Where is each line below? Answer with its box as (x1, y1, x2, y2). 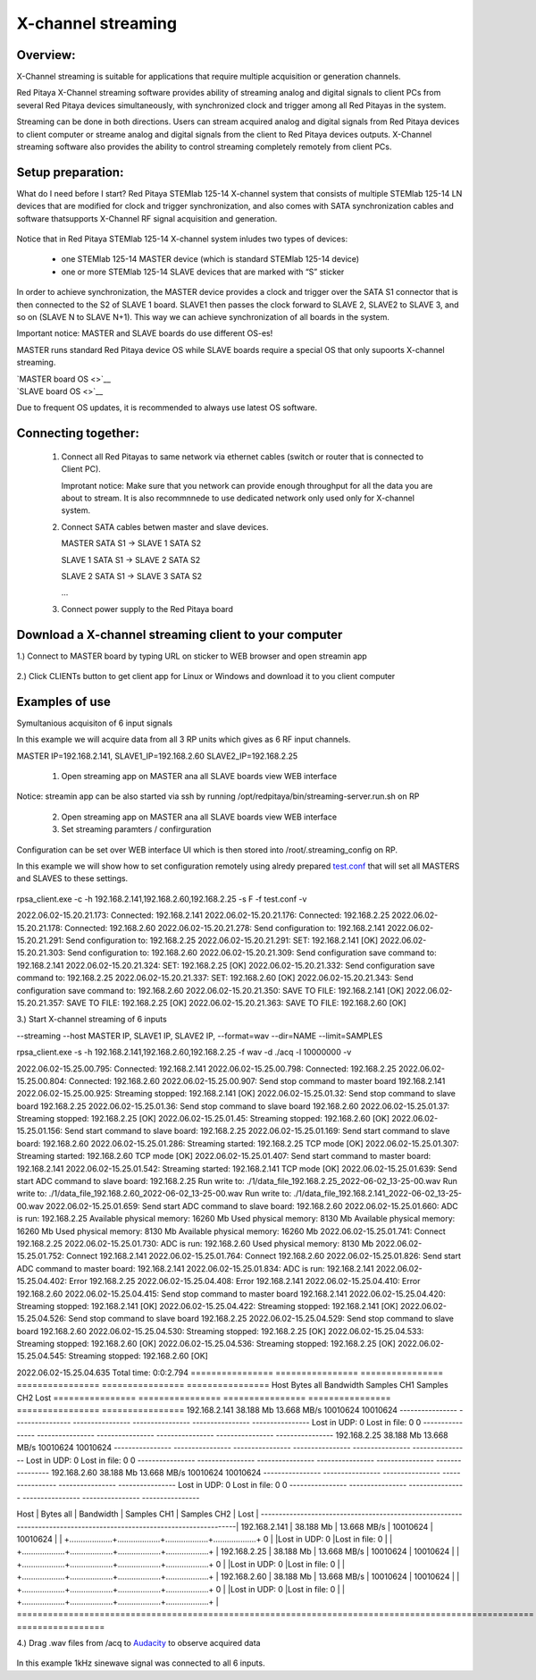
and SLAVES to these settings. (16, 873, 129, 884)
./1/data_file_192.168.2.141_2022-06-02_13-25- (293, 1189, 462, 1199)
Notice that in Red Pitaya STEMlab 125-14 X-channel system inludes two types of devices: (16, 233, 348, 245)
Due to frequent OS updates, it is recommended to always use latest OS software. (16, 402, 318, 413)
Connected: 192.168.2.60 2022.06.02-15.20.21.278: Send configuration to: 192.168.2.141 (63, 922, 386, 933)
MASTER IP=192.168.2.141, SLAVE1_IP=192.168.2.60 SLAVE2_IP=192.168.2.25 (16, 751, 298, 761)
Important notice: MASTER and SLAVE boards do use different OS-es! (16, 328, 273, 339)
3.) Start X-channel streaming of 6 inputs (16, 1014, 167, 1025)
